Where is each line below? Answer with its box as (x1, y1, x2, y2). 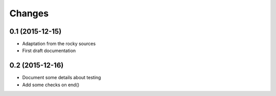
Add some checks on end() (22, 82, 80, 88)
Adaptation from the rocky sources (22, 41, 96, 47)
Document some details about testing (22, 75, 101, 81)
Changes (9, 8, 49, 19)
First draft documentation (22, 47, 76, 54)
